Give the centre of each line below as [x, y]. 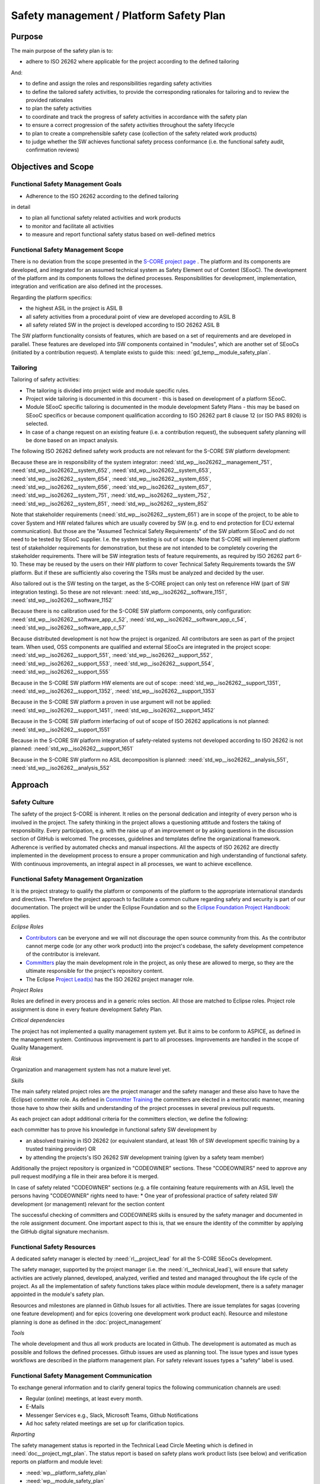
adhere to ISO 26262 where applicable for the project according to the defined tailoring [132, 62]
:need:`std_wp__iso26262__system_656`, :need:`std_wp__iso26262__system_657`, [111, 487]
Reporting [23, 1434]
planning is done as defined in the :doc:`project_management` [87, 1322]
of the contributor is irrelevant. [63, 954]
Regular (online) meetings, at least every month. [84, 1399]
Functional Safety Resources [53, 1247]
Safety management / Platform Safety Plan [118, 15]
